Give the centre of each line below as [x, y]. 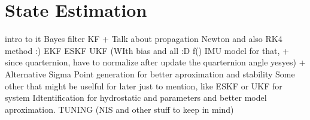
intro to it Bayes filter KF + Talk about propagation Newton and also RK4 [144, 39]
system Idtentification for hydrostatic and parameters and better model [136, 97]
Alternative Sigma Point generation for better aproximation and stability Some [150, 73]
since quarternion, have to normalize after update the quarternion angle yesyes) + [155, 62]
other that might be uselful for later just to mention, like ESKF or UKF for [144, 85]
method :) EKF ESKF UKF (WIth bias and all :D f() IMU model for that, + [147, 50]
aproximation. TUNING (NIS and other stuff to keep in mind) [119, 109]
